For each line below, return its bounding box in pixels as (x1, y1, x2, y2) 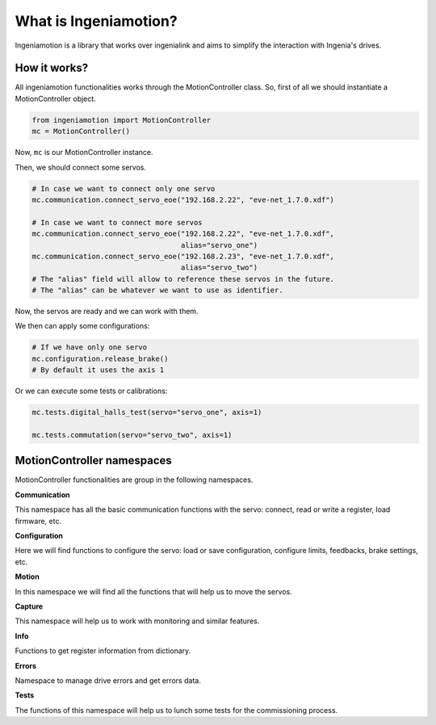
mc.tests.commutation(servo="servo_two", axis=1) (31, 430, 233, 439)
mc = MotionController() (31, 127, 131, 136)
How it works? (15, 61, 89, 75)
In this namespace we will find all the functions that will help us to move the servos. (15, 586, 292, 597)
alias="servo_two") (180, 263, 258, 272)
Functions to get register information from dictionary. (15, 646, 191, 656)
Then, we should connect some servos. (15, 162, 147, 172)
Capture (15, 601, 44, 611)
